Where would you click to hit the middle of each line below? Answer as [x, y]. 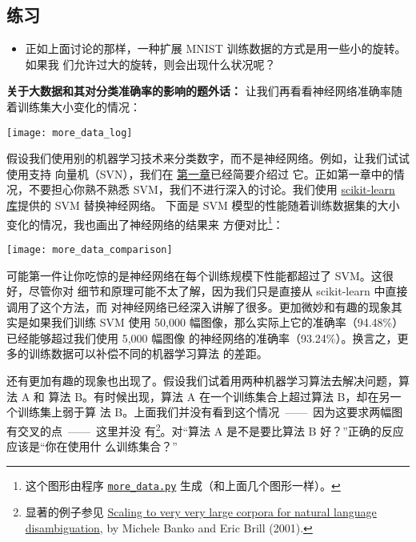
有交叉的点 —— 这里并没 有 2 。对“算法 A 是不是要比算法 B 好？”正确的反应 [205, 429]
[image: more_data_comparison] [90, 249]
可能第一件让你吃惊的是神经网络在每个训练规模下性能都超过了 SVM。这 [194, 275]
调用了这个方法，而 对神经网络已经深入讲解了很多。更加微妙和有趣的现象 [199, 306]
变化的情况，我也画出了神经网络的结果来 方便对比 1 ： [145, 223]
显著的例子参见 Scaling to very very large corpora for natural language [201, 512]
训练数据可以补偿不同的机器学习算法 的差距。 [148, 353]
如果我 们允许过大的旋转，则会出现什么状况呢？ [150, 64]
